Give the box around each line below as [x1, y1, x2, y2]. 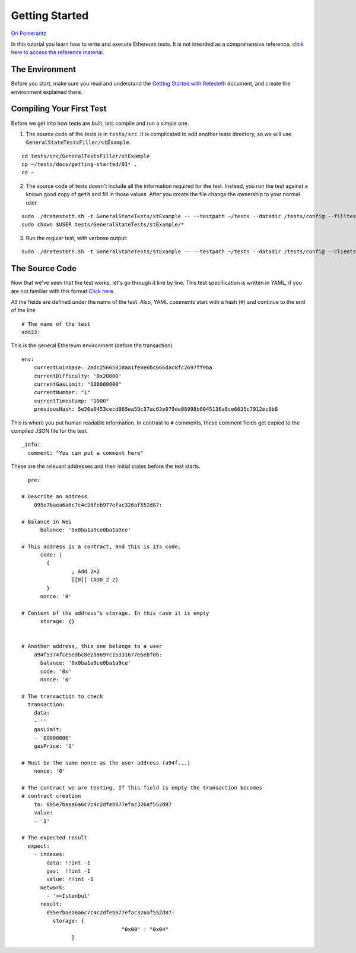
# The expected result [21, 834, 88, 841]
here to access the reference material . [11, 49, 104, 56]
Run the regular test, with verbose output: [26, 234, 128, 241]
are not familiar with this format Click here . [11, 287, 115, 294]
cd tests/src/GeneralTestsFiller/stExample [21, 152, 150, 159]
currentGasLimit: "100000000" [33, 381, 122, 388]
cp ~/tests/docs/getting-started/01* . [21, 161, 138, 168]
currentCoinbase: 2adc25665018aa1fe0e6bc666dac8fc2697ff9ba [33, 364, 213, 371]
